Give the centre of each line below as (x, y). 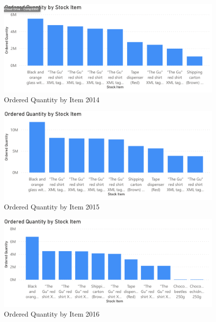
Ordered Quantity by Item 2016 (52, 313)
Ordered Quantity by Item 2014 (52, 99)
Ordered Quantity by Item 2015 (52, 207)
